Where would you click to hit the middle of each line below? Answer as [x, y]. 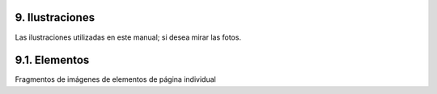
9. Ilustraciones [55, 17]
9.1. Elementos [52, 60]
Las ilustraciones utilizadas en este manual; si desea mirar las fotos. [128, 37]
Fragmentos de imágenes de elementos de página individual [115, 79]
